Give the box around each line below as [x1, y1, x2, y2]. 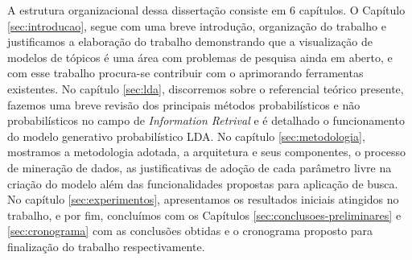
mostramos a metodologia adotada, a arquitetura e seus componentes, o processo [7, 143, 406, 160]
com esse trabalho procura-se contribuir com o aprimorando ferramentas [7, 64, 364, 81]
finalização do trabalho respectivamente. [7, 237, 205, 254]
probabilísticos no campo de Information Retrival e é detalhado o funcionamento [7, 112, 405, 129]
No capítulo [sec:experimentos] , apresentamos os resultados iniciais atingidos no [7, 191, 399, 208]
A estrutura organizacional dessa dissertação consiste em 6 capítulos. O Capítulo [7, 2, 406, 18]
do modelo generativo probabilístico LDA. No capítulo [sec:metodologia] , [7, 127, 365, 144]
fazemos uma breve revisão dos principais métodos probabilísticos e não [7, 96, 360, 113]
